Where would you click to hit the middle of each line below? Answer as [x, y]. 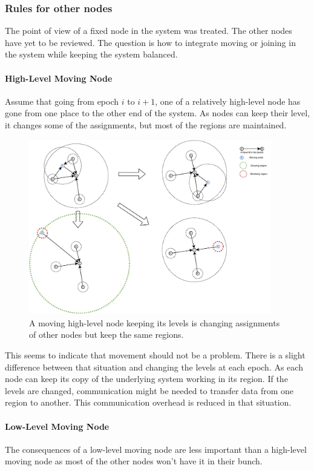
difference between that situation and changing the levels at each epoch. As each [154, 367]
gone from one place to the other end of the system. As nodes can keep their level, [157, 113]
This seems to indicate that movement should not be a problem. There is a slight [155, 355]
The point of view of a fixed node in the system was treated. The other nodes [149, 31]
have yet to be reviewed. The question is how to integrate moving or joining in [150, 42]
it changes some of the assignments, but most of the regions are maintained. [146, 124]
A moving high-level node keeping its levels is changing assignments [155, 322]
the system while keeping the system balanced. [91, 54]
